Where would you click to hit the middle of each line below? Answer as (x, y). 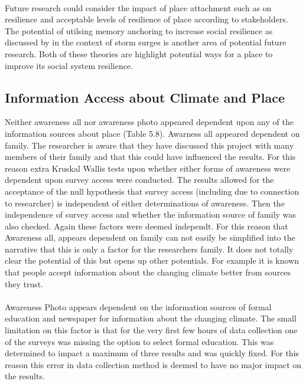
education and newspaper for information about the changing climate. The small (151, 318)
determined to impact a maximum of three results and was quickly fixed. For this (152, 353)
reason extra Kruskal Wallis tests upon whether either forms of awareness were (148, 168)
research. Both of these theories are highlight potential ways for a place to (139, 53)
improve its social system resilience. (69, 65)
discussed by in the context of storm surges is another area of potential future (146, 42)
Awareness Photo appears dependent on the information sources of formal (138, 306)
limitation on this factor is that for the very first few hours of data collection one (151, 330)
